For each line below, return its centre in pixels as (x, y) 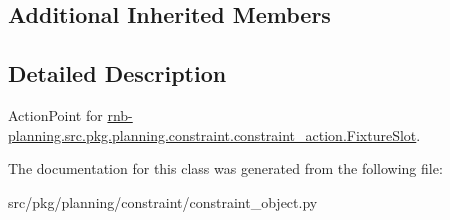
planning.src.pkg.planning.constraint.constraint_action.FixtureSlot (212, 134)
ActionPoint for (55, 114)
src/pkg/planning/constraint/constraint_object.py (163, 201)
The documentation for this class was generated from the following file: (225, 168)
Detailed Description (117, 73)
